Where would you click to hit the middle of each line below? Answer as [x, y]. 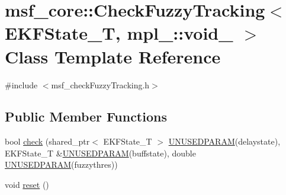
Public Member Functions [86, 116]
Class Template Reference [113, 56]
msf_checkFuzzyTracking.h [100, 84]
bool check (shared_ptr [47, 141]
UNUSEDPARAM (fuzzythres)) [61, 164]
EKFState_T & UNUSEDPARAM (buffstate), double [100, 153]
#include [21, 84]
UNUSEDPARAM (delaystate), [224, 141]
